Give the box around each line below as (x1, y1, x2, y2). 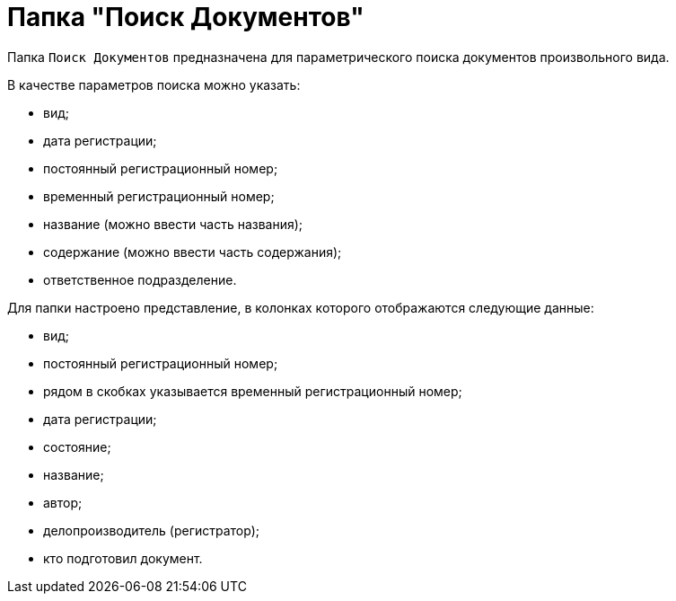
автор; (43, 494, 83, 510)
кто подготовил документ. (43, 550, 203, 566)
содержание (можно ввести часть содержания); (43, 243, 342, 260)
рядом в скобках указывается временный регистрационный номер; (43, 383, 462, 399)
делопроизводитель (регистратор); (43, 522, 259, 538)
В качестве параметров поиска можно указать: (7, 76, 301, 93)
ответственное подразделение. (43, 271, 237, 287)
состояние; (43, 438, 111, 455)
